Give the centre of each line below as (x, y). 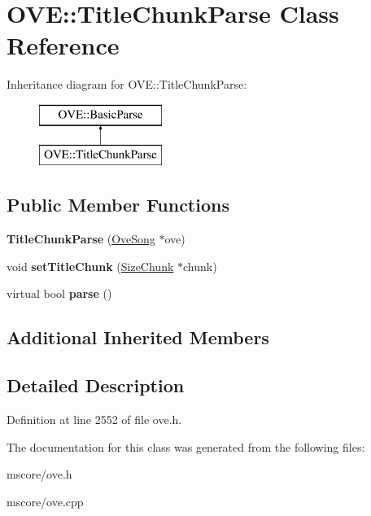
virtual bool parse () (59, 293)
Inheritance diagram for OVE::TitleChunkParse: (127, 84)
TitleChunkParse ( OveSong (81, 239)
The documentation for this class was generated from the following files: (186, 446)
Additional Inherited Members (138, 337)
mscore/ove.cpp (45, 501)
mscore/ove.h (39, 474)
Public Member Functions (118, 205)
